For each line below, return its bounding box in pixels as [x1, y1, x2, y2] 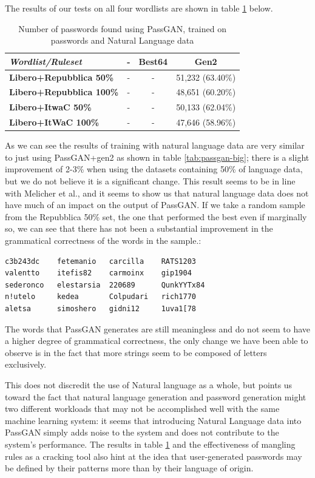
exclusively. [5, 358, 47, 371]
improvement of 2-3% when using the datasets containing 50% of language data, [5, 163, 303, 175]
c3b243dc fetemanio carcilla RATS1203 [5, 257, 196, 266]
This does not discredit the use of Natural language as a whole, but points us [5, 378, 293, 391]
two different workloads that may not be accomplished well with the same [5, 402, 280, 415]
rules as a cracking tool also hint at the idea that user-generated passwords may [5, 449, 302, 462]
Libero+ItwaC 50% [9, 101, 92, 113]
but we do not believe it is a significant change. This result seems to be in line [5, 175, 296, 187]
